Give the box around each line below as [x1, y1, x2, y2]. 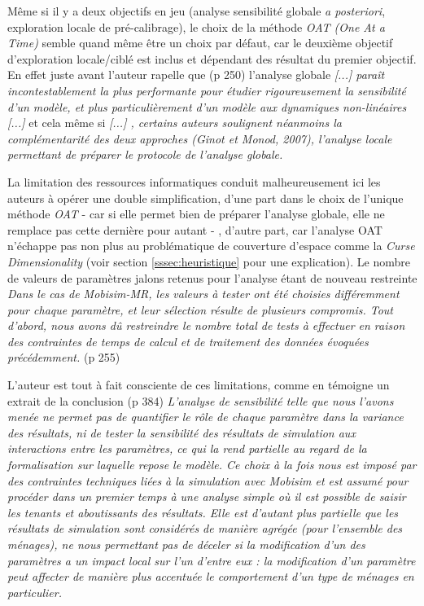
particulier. [7, 583, 62, 600]
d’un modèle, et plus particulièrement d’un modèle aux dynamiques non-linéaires [7, 98, 407, 115]
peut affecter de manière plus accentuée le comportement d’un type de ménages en [7, 568, 414, 585]
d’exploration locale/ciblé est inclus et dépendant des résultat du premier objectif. [7, 50, 417, 67]
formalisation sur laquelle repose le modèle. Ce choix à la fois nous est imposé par [7, 456, 417, 473]
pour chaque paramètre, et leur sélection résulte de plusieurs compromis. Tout [7, 301, 394, 318]
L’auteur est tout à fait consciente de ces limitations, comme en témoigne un [7, 376, 390, 393]
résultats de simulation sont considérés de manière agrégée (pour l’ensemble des [7, 520, 403, 537]
